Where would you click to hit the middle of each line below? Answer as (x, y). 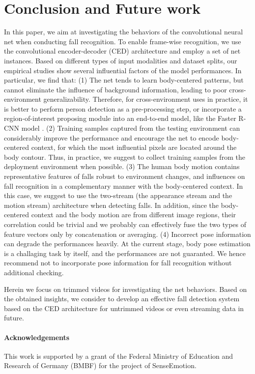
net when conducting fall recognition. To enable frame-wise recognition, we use (123, 41)
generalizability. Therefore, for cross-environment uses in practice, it (146, 99)
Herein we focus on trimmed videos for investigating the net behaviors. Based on (126, 289)
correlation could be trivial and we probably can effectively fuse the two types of (125, 224)
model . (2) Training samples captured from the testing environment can (131, 128)
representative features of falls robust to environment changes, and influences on (125, 176)
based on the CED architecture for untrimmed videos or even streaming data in (124, 308)
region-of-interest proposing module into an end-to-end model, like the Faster (120, 118)
